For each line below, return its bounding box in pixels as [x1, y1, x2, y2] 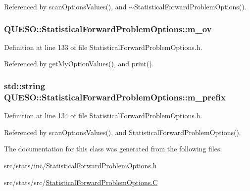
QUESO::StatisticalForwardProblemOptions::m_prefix [4, 91, 226, 103]
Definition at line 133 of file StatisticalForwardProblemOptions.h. [4, 42, 202, 52]
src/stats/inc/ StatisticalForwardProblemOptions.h [4, 160, 157, 170]
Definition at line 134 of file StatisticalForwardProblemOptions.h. [4, 110, 202, 121]
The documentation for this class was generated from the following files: [4, 143, 222, 154]
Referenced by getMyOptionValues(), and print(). [4, 58, 154, 69]
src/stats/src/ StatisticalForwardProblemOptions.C [4, 177, 158, 187]
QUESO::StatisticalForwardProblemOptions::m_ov [4, 22, 212, 35]
